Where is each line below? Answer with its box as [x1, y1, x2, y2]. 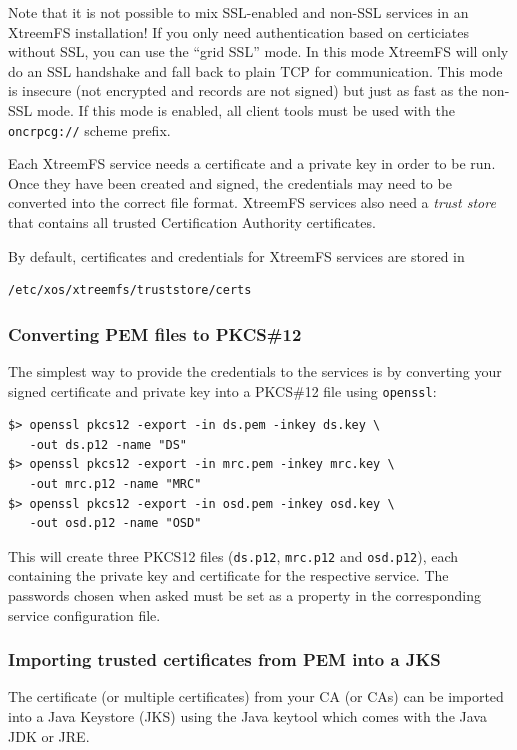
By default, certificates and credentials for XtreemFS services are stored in [8, 245, 465, 266]
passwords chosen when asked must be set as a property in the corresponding [8, 585, 481, 606]
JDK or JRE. [8, 725, 90, 746]
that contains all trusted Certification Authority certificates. [8, 212, 376, 232]
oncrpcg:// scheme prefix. [8, 119, 171, 140]
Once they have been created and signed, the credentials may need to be [8, 172, 452, 193]
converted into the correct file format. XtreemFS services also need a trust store [8, 192, 496, 213]
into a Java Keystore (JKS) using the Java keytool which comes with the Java [8, 706, 487, 727]
